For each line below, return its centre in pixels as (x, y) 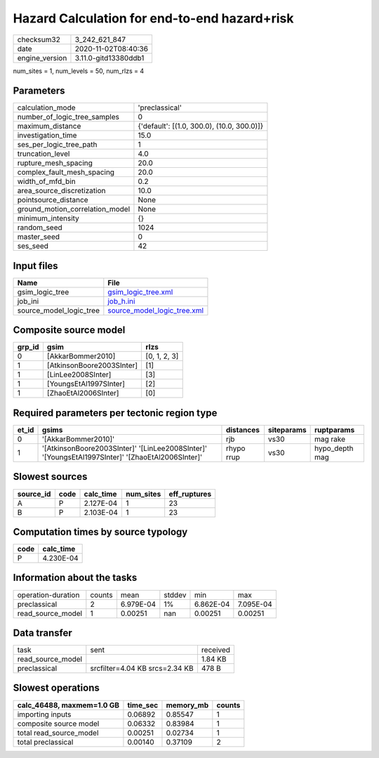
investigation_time (47, 136)
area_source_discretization (61, 191)
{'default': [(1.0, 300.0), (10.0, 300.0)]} (200, 126)
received (216, 650)
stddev (175, 595)
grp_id (28, 347)
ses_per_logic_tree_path (57, 145)
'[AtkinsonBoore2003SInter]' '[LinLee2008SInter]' (124, 448)
